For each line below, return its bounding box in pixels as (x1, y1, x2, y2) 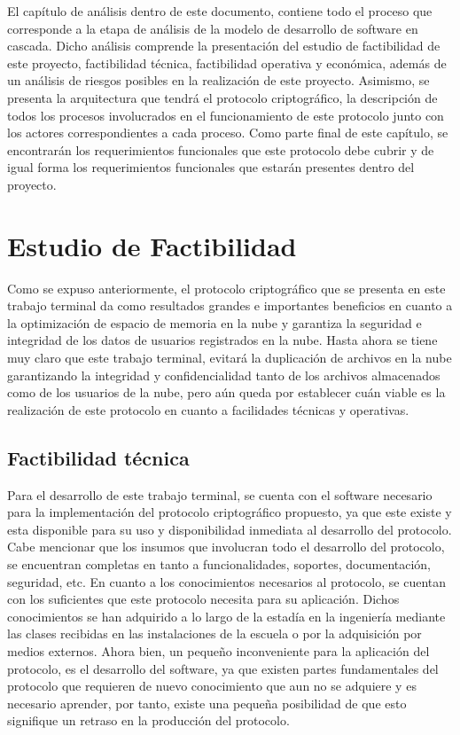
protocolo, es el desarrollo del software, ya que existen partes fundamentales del (7, 659, 439, 677)
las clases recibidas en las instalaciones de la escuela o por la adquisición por (7, 624, 422, 643)
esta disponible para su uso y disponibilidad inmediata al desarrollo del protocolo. (7, 520, 452, 538)
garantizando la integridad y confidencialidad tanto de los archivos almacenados (7, 365, 441, 384)
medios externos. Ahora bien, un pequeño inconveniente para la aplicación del (7, 641, 430, 660)
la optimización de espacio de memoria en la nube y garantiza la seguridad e (7, 313, 422, 332)
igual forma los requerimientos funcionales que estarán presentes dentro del (7, 158, 415, 176)
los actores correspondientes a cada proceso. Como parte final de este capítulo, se (7, 123, 448, 142)
